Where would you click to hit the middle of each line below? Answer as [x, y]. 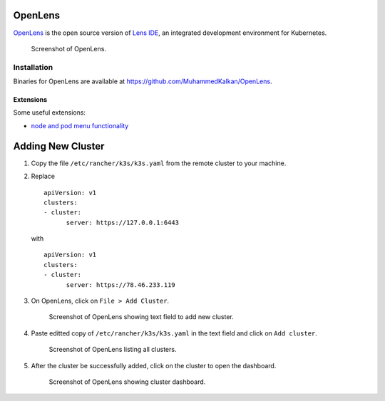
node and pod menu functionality [80, 125]
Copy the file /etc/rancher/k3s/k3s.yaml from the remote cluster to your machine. [159, 163]
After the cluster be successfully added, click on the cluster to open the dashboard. [154, 365]
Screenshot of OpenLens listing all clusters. [113, 350]
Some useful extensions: [49, 113]
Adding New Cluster [59, 146]
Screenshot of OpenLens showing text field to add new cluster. [142, 317]
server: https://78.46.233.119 [121, 285]
